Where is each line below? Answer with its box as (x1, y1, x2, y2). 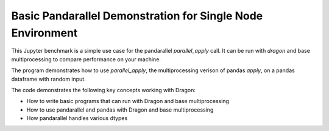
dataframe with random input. (11, 75, 86, 82)
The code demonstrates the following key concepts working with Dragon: (11, 86, 196, 93)
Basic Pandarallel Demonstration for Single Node (11, 9, 263, 22)
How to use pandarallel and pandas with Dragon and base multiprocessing (26, 106, 214, 113)
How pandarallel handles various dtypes (26, 115, 128, 122)
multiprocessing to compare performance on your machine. (11, 55, 161, 63)
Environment (11, 26, 78, 39)
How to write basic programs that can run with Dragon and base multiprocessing (26, 98, 230, 105)
